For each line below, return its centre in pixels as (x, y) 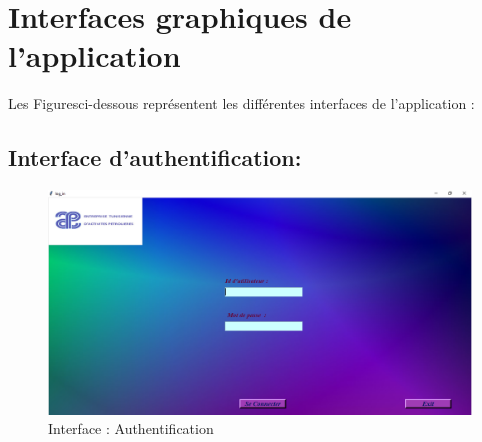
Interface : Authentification (131, 428)
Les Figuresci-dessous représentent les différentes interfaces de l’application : (241, 103)
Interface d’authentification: (155, 157)
